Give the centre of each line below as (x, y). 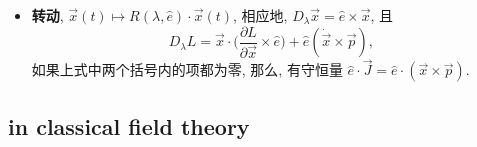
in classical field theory (129, 125)
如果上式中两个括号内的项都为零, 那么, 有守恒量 (187, 69)
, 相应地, (260, 15)
